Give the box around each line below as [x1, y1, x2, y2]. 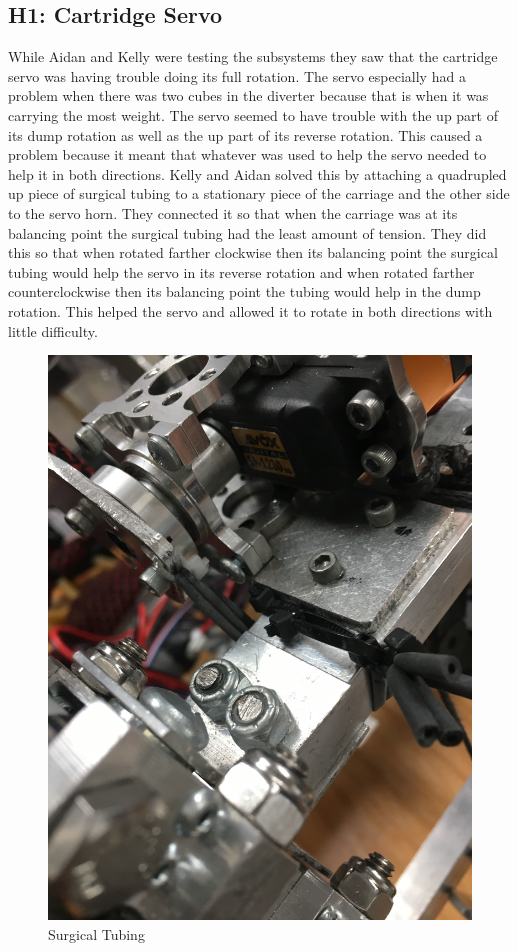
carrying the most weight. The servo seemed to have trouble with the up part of [8, 104, 498, 125]
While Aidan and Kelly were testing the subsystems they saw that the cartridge [8, 46, 498, 67]
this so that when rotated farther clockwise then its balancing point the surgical [8, 242, 498, 263]
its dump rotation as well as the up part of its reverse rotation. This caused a [8, 124, 483, 145]
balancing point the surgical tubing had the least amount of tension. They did [8, 222, 487, 243]
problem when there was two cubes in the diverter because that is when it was [8, 85, 489, 106]
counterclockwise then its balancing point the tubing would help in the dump [8, 281, 481, 302]
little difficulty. [8, 320, 98, 341]
